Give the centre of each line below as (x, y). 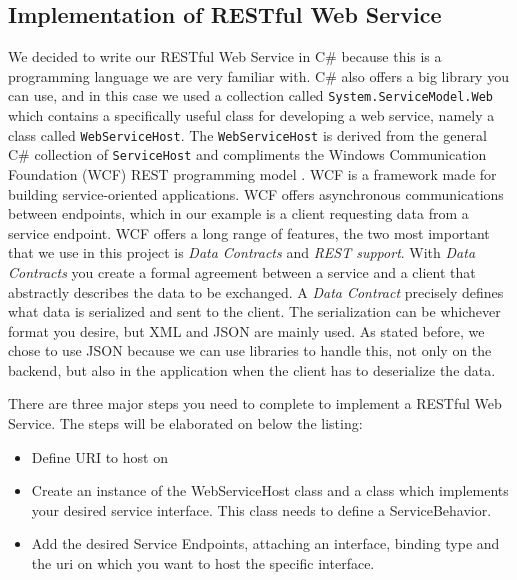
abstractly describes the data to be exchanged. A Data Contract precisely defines (256, 291)
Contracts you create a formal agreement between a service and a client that (242, 271)
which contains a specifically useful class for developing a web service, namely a (251, 115)
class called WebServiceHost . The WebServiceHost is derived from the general (247, 134)
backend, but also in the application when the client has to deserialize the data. (252, 369)
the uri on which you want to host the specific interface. (203, 563)
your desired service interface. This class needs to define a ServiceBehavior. (261, 509)
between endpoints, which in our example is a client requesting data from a (238, 213)
